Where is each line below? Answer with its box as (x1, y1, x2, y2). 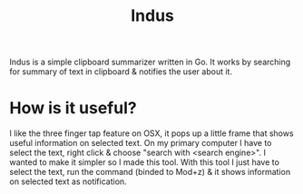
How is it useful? (9, 98, 138, 119)
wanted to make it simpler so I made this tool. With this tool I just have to (9, 157, 279, 168)
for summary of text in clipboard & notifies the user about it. (9, 66, 233, 77)
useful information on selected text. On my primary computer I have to (9, 138, 272, 149)
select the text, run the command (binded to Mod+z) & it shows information (9, 167, 291, 178)
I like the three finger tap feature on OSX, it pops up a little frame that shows (9, 128, 294, 139)
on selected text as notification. (9, 176, 127, 187)
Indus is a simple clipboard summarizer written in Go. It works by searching (9, 56, 291, 68)
